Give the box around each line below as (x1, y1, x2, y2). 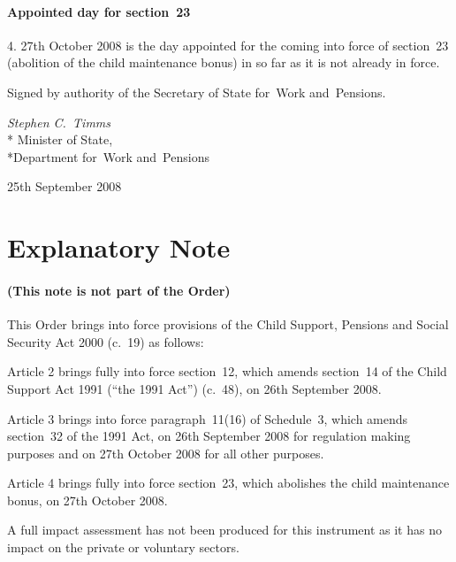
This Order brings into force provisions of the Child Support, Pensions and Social (7, 315, 449, 334)
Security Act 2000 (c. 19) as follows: (7, 332, 204, 350)
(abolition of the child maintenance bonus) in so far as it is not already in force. (7, 53, 440, 72)
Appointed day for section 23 (7, 2, 191, 20)
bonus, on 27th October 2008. (7, 490, 168, 509)
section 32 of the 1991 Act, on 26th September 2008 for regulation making (7, 427, 411, 445)
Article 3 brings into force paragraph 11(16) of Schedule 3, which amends (7, 409, 408, 427)
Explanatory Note (7, 229, 231, 266)
